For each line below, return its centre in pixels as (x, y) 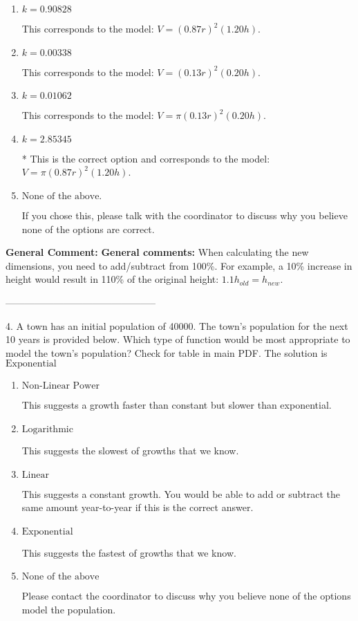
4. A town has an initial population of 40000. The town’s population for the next (177, 325)
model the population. (69, 609)
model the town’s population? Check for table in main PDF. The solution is (167, 352)
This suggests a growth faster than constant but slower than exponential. (177, 405)
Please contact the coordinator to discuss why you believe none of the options (186, 596)
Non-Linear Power (60, 386)
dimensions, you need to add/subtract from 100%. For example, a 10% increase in (179, 265)
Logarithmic (47, 429)
